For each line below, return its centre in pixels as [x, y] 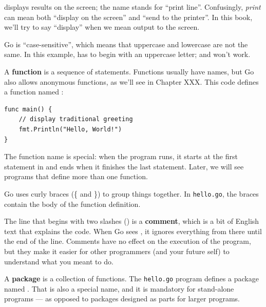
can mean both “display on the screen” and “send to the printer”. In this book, [128, 17]
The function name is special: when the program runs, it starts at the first [121, 156]
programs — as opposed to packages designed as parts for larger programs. [122, 299]
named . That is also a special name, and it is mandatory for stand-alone [119, 288]
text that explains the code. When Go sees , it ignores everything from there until [133, 231]
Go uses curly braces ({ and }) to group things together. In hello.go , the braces [131, 193]
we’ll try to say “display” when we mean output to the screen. [102, 27]
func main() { [28, 109]
